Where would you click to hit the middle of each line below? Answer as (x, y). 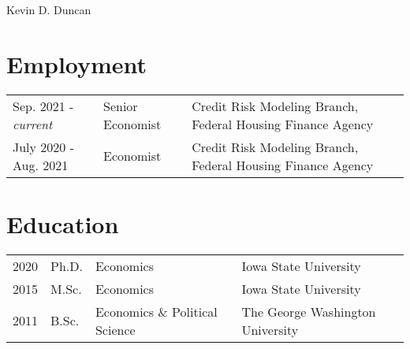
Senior (121, 106)
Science (115, 329)
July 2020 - (44, 147)
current (33, 124)
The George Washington (309, 311)
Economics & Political (156, 311)
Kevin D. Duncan (49, 9)
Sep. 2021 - (43, 106)
